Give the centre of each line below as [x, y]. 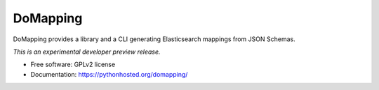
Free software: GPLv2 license [73, 65]
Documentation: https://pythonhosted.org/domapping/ [109, 74]
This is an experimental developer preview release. [87, 52]
